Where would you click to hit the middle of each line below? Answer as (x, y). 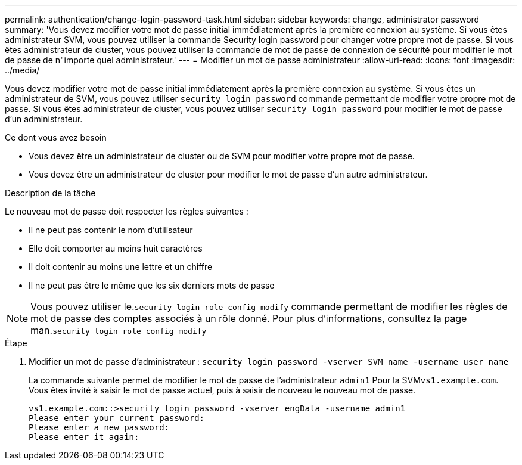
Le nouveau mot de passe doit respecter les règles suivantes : (127, 211)
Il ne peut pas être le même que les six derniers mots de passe (152, 285)
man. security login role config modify (119, 330)
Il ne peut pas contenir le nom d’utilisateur (111, 230)
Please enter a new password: (99, 427)
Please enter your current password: (117, 418)
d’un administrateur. (44, 119)
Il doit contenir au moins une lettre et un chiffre (121, 267)
